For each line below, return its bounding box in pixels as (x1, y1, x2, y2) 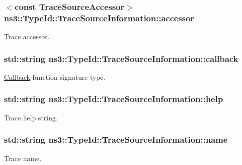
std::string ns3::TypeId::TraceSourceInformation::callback (4, 52, 239, 64)
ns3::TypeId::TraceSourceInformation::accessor (4, 11, 194, 24)
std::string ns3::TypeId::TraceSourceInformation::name (4, 133, 228, 146)
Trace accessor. (4, 31, 50, 42)
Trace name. (4, 153, 42, 163)
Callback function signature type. (4, 71, 105, 82)
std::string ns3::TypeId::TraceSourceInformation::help (4, 93, 223, 105)
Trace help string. (4, 112, 58, 122)
